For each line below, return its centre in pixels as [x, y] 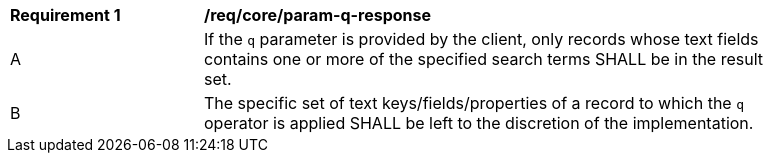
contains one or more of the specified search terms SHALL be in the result [484, 59]
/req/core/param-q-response [317, 15]
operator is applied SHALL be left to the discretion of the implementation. [479, 123]
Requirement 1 [65, 15]
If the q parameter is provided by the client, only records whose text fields [481, 39]
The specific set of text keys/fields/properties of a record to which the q [474, 103]
